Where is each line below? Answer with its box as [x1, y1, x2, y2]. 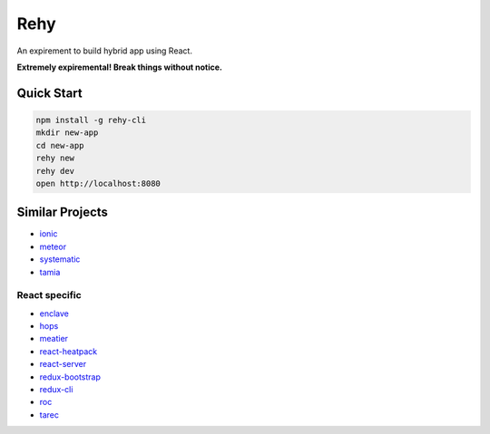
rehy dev [35, 166, 75, 176]
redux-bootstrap [39, 371, 102, 382]
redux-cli [39, 384, 73, 395]
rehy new [35, 153, 75, 163]
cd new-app [35, 140, 84, 150]
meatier [39, 333, 68, 344]
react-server [39, 359, 87, 370]
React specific [16, 289, 82, 302]
